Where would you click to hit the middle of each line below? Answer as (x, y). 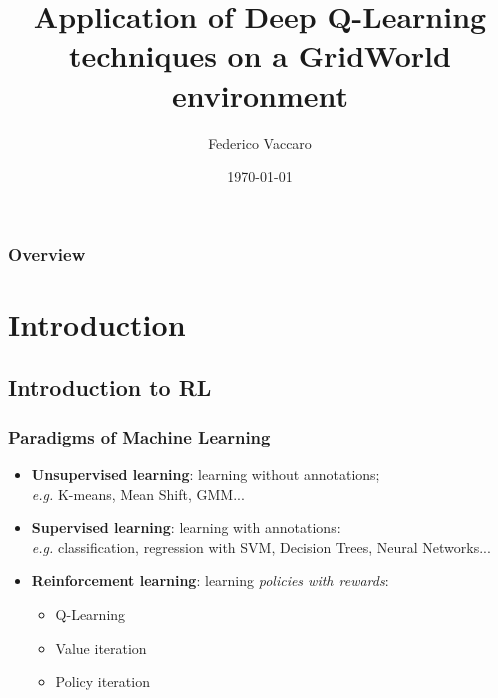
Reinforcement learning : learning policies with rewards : (210, 580)
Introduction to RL (110, 387)
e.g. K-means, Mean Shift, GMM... (138, 493)
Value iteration (101, 647)
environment (260, 94)
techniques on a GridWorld (260, 55)
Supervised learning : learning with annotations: (186, 527)
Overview (47, 253)
